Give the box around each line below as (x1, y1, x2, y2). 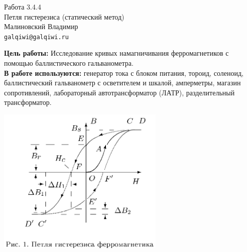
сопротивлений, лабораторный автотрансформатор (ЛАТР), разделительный (4, 87, 235, 97)
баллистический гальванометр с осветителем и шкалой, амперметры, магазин (4, 77, 241, 88)
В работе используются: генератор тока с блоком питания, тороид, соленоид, (4, 67, 243, 78)
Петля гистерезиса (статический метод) (4, 11, 125, 22)
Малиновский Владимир (4, 21, 78, 32)
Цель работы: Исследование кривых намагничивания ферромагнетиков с (4, 48, 229, 58)
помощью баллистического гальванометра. (4, 58, 134, 68)
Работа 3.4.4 (4, 2, 41, 12)
